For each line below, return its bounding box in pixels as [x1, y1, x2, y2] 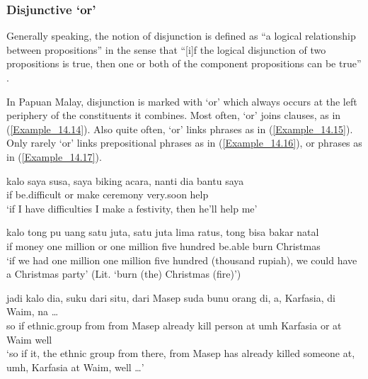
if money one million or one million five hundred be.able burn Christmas [6, 238, 321, 253]
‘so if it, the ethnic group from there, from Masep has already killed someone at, [6, 346, 355, 361]
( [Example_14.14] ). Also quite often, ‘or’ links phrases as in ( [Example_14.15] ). [6, 121, 353, 136]
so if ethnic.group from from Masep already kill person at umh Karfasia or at [6, 317, 342, 332]
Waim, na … [6, 304, 59, 319]
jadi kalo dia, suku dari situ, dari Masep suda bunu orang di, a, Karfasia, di [6, 290, 335, 305]
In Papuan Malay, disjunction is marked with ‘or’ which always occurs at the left [6, 94, 357, 108]
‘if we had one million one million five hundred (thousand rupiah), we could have [6, 252, 357, 267]
